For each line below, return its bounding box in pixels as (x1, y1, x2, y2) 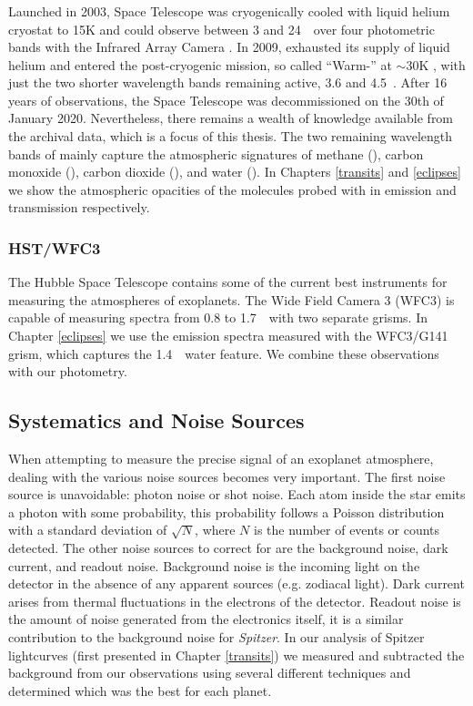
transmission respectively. (8, 198, 150, 217)
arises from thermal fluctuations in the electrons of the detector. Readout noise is (8, 591, 461, 610)
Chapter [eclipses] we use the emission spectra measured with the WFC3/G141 (8, 326, 448, 345)
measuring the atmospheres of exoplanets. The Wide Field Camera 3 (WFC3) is (8, 290, 455, 309)
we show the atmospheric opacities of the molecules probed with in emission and (8, 179, 457, 199)
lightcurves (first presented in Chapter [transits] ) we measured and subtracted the (8, 645, 465, 664)
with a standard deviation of (8, 520, 167, 539)
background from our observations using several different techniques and (8, 663, 411, 682)
